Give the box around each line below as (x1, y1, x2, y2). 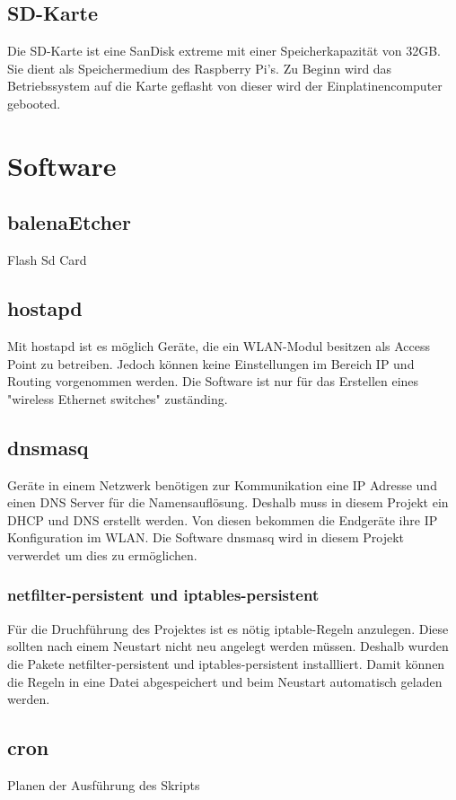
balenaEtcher (7, 208, 131, 236)
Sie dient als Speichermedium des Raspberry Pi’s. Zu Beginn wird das (7, 58, 392, 77)
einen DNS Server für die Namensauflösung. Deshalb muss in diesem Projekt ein (7, 493, 449, 512)
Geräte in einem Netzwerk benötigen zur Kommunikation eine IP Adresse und (7, 475, 437, 494)
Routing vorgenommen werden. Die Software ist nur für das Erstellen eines (7, 372, 419, 391)
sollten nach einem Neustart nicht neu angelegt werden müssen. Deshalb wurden (7, 637, 449, 655)
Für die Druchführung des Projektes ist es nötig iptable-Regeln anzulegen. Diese (7, 619, 449, 637)
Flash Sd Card (7, 251, 87, 269)
